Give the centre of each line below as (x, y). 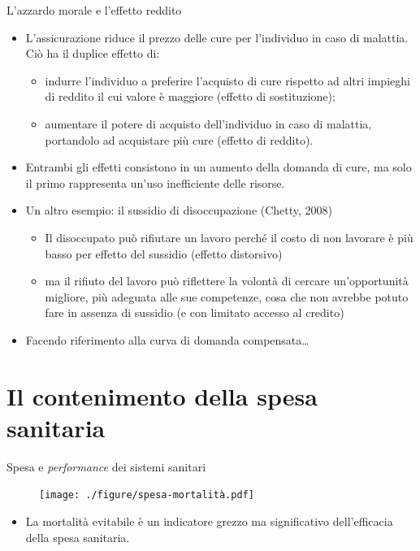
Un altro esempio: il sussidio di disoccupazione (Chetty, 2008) (179, 210)
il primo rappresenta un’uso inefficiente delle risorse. (155, 182)
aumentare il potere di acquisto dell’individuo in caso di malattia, (208, 123)
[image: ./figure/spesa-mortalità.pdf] (147, 495)
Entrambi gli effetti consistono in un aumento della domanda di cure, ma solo (219, 167)
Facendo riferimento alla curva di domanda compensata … (167, 339)
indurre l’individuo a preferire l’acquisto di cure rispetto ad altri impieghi (227, 80)
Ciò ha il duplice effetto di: (93, 53)
